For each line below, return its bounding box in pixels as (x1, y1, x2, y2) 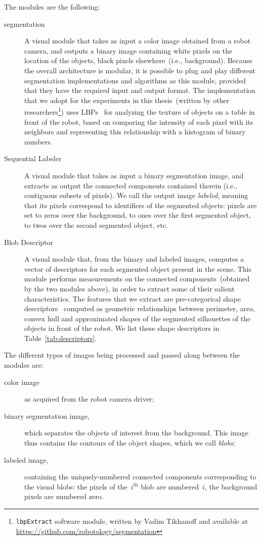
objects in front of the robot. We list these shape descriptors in (24, 323, 220, 333)
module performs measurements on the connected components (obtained (24, 273, 250, 284)
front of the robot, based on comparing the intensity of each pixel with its (24, 116, 253, 127)
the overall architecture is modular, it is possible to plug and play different (24, 65, 256, 75)
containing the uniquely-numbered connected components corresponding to (24, 471, 256, 482)
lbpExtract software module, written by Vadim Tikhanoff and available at (16, 516, 248, 526)
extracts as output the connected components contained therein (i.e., (24, 180, 238, 190)
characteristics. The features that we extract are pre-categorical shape (24, 293, 241, 304)
